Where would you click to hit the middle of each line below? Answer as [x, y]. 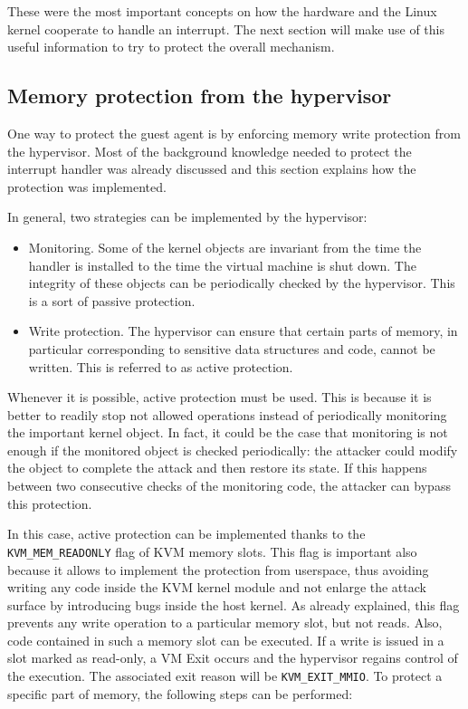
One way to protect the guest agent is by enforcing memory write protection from [234, 133]
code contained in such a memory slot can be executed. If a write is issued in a [226, 640]
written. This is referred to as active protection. [161, 366]
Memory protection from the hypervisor [200, 96]
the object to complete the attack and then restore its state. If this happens [217, 468]
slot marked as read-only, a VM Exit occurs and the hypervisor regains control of [233, 658]
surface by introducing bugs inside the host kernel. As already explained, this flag [234, 604]
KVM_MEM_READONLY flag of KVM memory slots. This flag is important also [212, 551]
